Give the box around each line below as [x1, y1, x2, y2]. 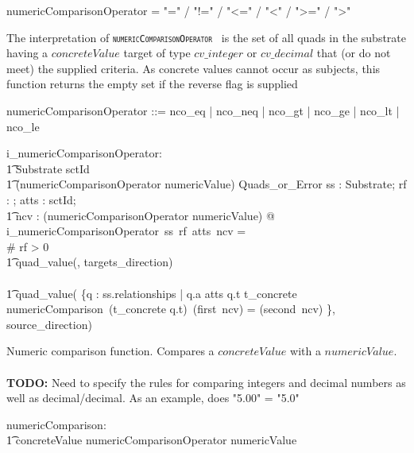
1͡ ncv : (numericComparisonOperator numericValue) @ [6, 207, 275, 223]
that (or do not [316, 45, 391, 61]
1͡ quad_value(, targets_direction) [6, 254, 173, 270]
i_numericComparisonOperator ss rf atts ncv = [6, 223, 246, 239]
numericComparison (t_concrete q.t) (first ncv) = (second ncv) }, [6, 300, 335, 317]
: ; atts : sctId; [6, 192, 76, 207]
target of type [123, 45, 191, 61]
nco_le [6, 118, 40, 134]
